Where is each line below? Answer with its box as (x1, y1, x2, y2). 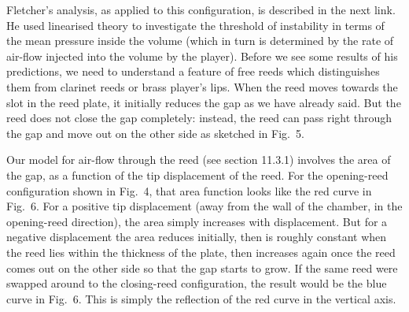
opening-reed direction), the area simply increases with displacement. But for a (6, 213, 388, 229)
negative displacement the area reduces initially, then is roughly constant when (6, 228, 387, 245)
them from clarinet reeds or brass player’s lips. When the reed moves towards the (6, 78, 398, 95)
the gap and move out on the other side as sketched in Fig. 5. (6, 124, 304, 141)
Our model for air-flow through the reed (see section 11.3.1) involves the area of (6, 151, 391, 168)
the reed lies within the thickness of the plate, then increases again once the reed (6, 243, 396, 260)
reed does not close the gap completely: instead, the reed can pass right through (6, 110, 392, 126)
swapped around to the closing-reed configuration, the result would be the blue (6, 275, 387, 292)
